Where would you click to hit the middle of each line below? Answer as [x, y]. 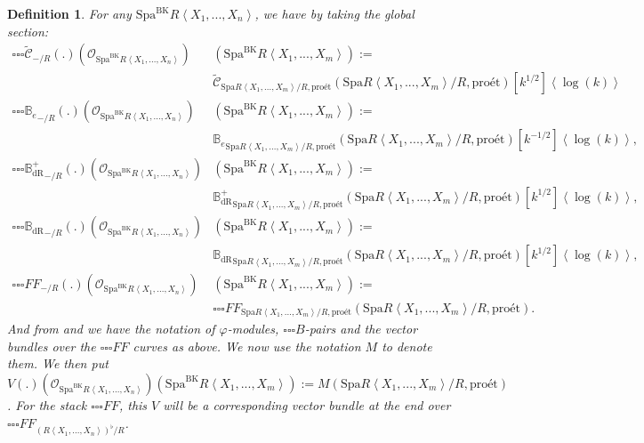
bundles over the [52, 346]
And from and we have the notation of [111, 329]
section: [28, 31]
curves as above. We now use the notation [247, 346]
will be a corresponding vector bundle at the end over [307, 404]
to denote [407, 346]
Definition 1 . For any [69, 13]
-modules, [253, 329]
